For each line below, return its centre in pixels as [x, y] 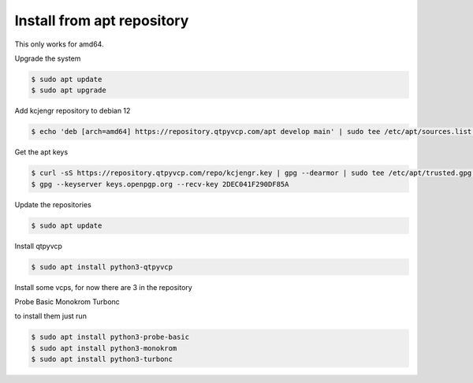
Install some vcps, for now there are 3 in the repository [103, 287]
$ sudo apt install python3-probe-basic [110, 337]
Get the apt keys [41, 152]
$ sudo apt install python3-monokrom [104, 348]
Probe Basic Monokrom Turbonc [67, 301]
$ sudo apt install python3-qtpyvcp [102, 267]
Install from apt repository [102, 20]
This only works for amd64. [59, 44]
